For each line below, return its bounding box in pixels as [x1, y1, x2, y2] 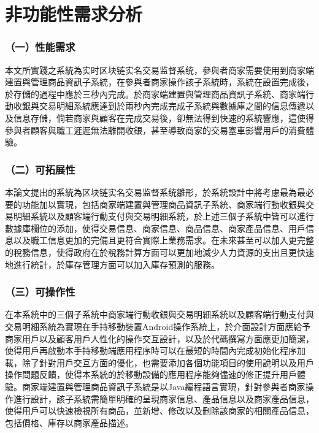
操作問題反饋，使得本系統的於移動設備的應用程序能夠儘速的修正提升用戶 [5, 368, 297, 381]
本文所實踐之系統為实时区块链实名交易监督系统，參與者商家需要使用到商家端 [5, 63, 314, 76]
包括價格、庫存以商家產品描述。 [5, 416, 134, 429]
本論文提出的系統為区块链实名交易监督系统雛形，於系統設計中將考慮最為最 [5, 185, 306, 198]
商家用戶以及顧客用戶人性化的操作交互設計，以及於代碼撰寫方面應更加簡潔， [5, 332, 314, 345]
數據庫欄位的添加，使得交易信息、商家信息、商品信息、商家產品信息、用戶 [5, 221, 306, 234]
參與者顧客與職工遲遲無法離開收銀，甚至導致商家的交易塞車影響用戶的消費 [5, 123, 306, 136]
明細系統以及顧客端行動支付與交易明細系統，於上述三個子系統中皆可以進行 [13, 210, 314, 223]
